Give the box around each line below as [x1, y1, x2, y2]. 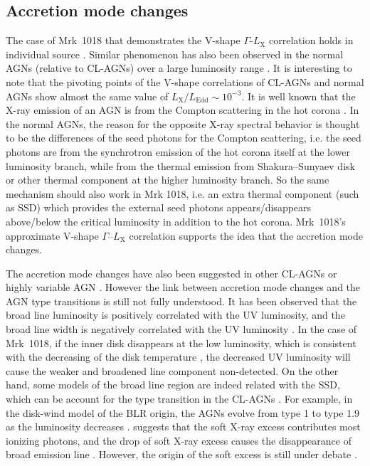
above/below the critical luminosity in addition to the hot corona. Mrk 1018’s [6, 213, 346, 228]
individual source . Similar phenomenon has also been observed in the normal [6, 46, 344, 61]
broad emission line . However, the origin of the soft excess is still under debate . [6, 447, 357, 462]
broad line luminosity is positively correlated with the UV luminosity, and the [6, 307, 345, 322]
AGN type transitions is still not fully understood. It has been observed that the [6, 293, 357, 308]
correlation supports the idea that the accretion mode [129, 228, 363, 243]
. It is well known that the [241, 88, 356, 103]
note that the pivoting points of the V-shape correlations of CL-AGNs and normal [6, 74, 364, 89]
